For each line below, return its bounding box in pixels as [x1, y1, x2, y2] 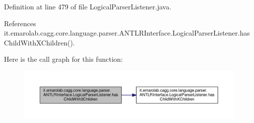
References [4, 18, 36, 28]
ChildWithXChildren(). [4, 37, 75, 47]
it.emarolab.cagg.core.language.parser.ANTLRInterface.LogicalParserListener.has [4, 28, 250, 38]
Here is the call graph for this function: [4, 54, 123, 64]
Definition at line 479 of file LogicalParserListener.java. [4, 1, 172, 11]
